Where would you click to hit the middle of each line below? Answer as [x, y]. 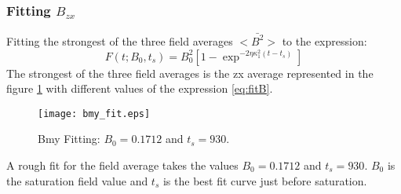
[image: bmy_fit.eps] [94, 113]
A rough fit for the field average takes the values [122, 165]
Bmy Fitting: [69, 139]
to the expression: [324, 40]
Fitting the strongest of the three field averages [120, 40]
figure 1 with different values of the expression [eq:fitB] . [140, 88]
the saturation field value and [77, 180]
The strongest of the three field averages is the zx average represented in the [190, 73]
